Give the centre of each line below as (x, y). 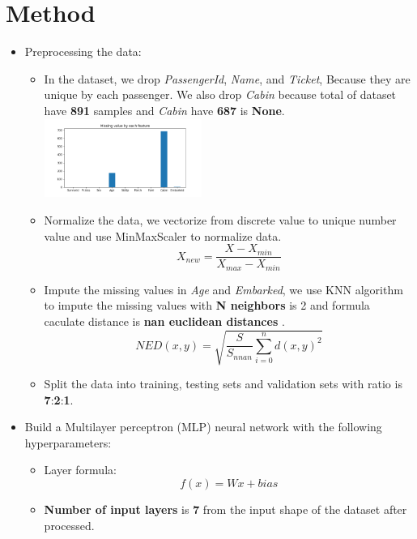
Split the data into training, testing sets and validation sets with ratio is (223, 384)
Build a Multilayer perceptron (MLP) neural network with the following (203, 427)
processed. (69, 525)
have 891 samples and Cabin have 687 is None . (164, 110)
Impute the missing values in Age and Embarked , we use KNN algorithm (223, 289)
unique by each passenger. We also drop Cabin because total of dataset (220, 94)
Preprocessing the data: (83, 51)
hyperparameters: (68, 442)
